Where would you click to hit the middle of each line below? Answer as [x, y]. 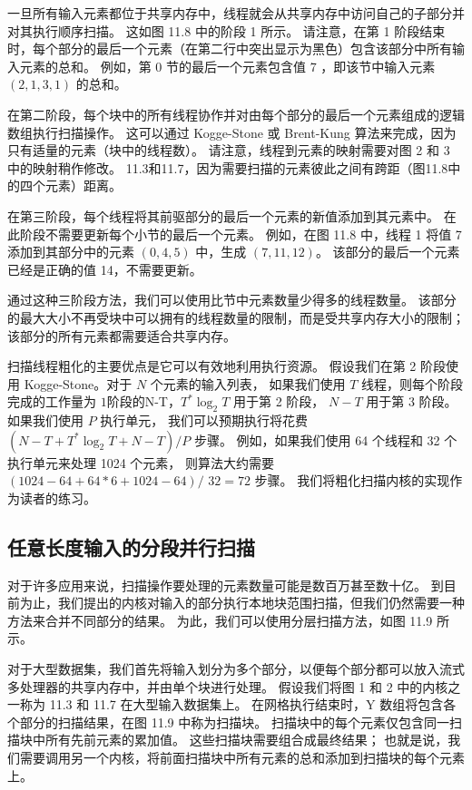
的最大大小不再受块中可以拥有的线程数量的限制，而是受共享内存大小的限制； [236, 317]
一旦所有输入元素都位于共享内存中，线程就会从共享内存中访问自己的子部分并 [236, 13]
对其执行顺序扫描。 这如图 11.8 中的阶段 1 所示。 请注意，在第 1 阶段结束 [226, 30]
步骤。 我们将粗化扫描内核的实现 [352, 480]
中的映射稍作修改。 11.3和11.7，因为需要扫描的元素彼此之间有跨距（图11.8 [228, 167]
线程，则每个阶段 [413, 383]
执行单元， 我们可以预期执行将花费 [204, 420]
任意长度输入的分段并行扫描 [131, 546]
